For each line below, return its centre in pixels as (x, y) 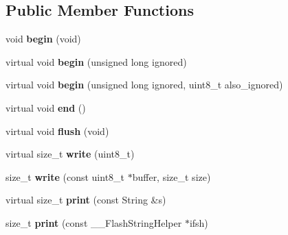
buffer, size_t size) (171, 176)
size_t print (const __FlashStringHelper (94, 222)
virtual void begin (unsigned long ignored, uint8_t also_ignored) (144, 85)
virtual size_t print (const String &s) (86, 200)
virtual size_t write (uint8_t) (70, 154)
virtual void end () (46, 107)
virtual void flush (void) (57, 131)
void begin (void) (43, 39)
